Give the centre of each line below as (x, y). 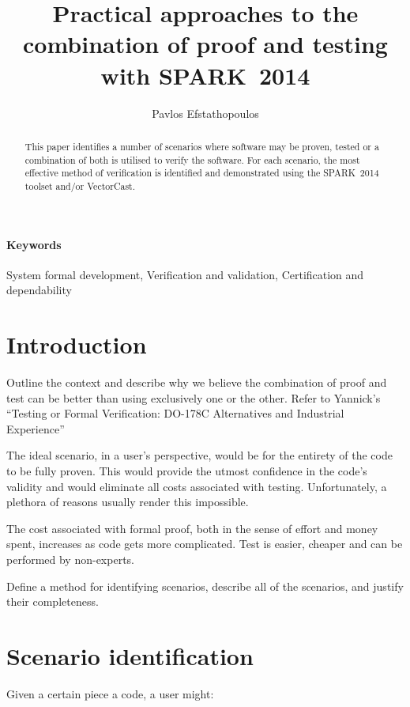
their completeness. (53, 601)
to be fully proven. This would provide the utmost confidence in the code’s (187, 471)
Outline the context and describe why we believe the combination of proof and (197, 382)
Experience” (36, 428)
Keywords (34, 244)
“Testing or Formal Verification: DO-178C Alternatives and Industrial (175, 413)
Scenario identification (130, 655)
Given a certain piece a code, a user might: (110, 693)
